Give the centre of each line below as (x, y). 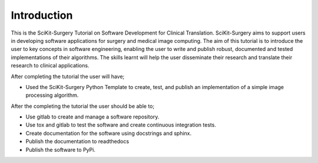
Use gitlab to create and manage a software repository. (92, 117)
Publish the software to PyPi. (60, 150)
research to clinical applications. (50, 66)
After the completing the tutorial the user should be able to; (83, 106)
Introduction (42, 15)
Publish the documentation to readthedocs (77, 141)
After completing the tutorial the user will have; (68, 76)
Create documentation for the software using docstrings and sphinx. (109, 133)
